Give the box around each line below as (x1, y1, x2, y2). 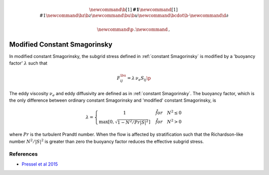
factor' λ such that (9, 60, 47, 66)
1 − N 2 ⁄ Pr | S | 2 (117, 118, 149, 125)
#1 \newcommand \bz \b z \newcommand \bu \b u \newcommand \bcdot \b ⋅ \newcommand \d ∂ (39, 13, 229, 18)
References (9, 151, 38, 158)
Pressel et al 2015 (21, 161, 58, 167)
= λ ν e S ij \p (127, 75, 151, 82)
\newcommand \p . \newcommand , (97, 26, 170, 32)
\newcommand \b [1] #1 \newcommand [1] (89, 6, 178, 12)
